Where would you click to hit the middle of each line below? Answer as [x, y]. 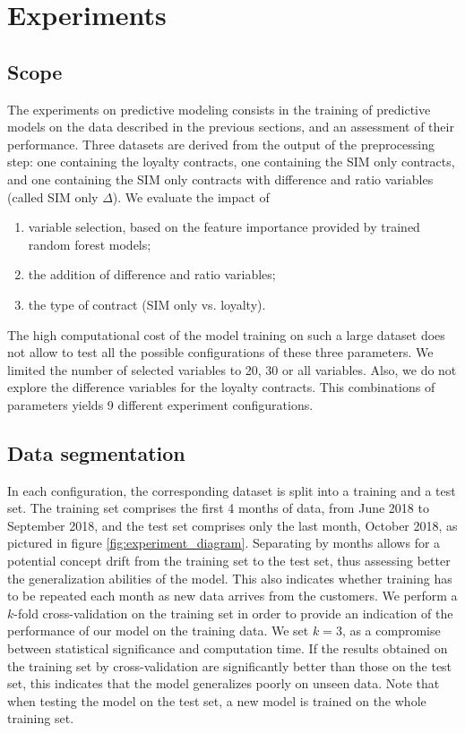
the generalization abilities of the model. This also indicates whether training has [230, 578]
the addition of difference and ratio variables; [152, 274]
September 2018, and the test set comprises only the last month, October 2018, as [232, 525]
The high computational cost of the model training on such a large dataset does [226, 334]
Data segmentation [96, 452]
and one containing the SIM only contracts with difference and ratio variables [220, 179]
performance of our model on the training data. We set [158, 631]
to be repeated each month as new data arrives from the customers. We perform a [232, 596]
